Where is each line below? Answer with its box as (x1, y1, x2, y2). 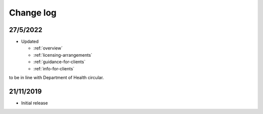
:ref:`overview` (33, 45, 63, 51)
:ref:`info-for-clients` (33, 65, 75, 71)
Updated (21, 39, 39, 45)
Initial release (21, 100, 48, 106)
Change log (9, 7, 57, 18)
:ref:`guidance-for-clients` (33, 59, 86, 65)
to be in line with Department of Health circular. (9, 75, 104, 81)
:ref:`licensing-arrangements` (33, 52, 93, 58)
